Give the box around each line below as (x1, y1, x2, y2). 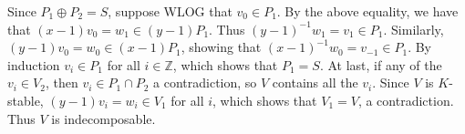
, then (45, 73, 78, 92)
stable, (7, 90, 44, 109)
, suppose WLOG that (108, 2, 232, 20)
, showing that (181, 37, 262, 57)
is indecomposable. (51, 108, 156, 128)
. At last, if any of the (319, 55, 442, 74)
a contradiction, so (153, 73, 257, 92)
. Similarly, (383, 19, 444, 38)
